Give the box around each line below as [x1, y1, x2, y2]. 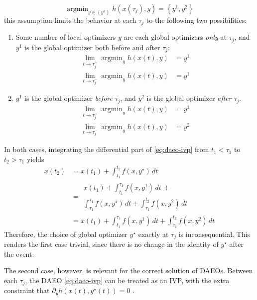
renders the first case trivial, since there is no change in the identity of [4, 239, 219, 249]
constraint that [4, 285, 50, 296]
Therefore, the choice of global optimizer [4, 228, 128, 239]
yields [26, 153, 44, 164]
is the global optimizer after [146, 93, 232, 103]
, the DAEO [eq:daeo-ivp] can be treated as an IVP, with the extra [25, 275, 230, 286]
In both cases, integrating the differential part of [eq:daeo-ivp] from [4, 144, 209, 154]
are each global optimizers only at [124, 32, 227, 42]
